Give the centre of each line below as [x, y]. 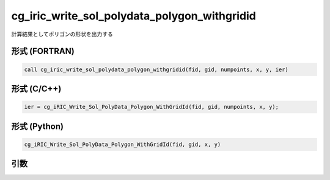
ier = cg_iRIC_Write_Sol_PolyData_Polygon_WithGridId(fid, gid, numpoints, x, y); [152, 107]
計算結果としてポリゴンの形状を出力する [62, 34]
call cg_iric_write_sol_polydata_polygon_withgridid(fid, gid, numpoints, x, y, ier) [156, 69]
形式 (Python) [38, 126]
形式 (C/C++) [36, 88]
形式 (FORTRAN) [43, 51]
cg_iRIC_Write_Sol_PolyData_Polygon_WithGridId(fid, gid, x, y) [123, 144]
